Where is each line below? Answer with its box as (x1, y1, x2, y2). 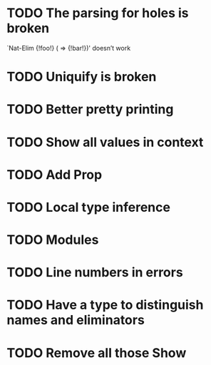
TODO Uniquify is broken (6, 69, 157, 85)
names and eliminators (6, 312, 145, 329)
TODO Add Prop (6, 166, 103, 182)
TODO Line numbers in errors (6, 264, 183, 281)
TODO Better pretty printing (6, 101, 174, 118)
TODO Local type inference (6, 199, 170, 215)
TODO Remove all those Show (6, 344, 187, 361)
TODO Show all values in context (6, 134, 204, 150)
